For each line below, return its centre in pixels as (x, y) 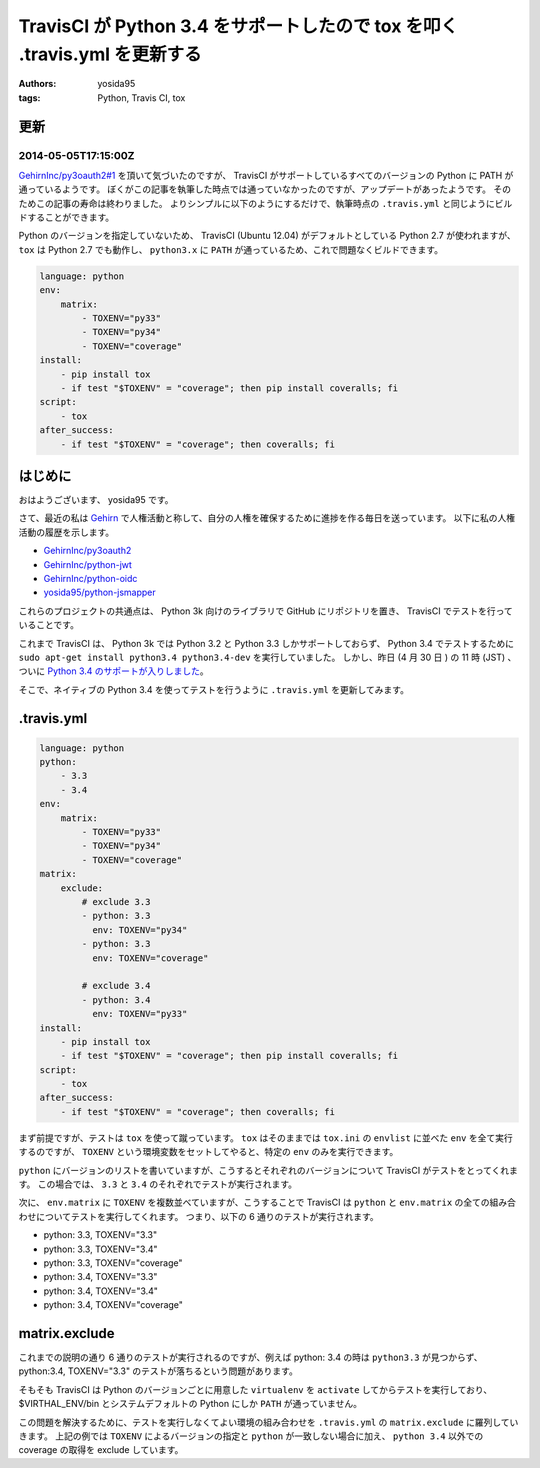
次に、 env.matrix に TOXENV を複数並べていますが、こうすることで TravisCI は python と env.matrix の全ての (254, 1202)
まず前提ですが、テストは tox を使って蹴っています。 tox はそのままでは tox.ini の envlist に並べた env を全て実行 (266, 1137)
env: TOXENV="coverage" (150, 958)
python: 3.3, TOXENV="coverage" (113, 1262)
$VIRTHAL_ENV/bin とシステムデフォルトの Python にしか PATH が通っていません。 (190, 1404)
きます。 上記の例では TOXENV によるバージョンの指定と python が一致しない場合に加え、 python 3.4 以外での (251, 1436)
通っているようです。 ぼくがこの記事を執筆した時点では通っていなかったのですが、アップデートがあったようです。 (255, 189)
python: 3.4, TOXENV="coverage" (113, 1305)
